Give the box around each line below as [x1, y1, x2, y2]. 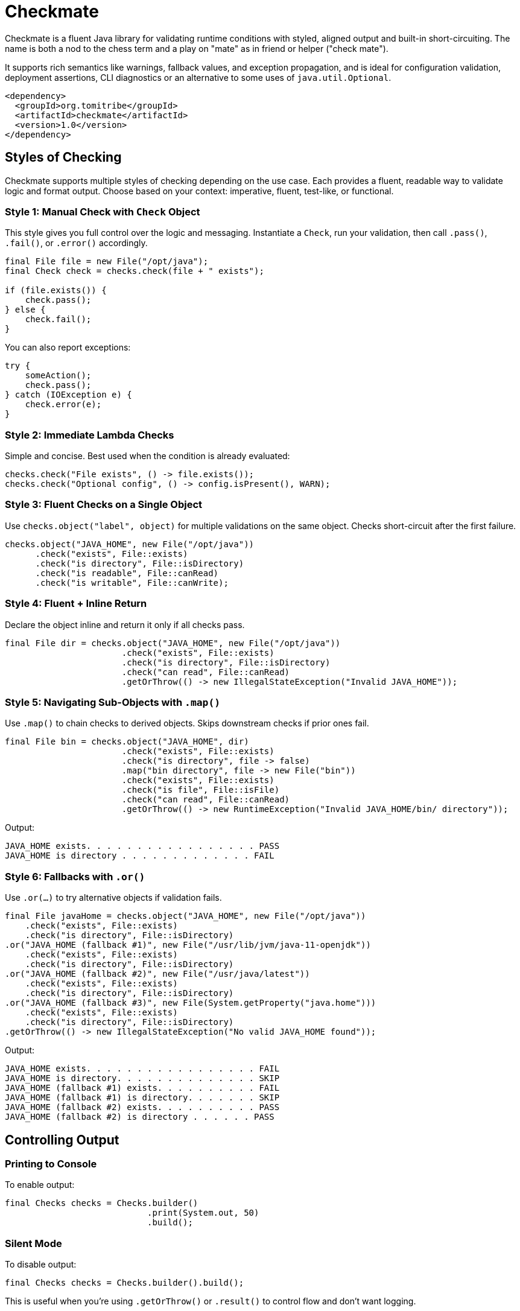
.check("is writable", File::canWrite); [35, 577, 229, 588]
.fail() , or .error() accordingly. [5, 238, 148, 249]
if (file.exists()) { [5, 285, 107, 296]
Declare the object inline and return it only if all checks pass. [5, 619, 245, 630]
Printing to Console [5, 1157, 97, 1170]
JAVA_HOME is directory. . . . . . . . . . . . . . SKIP [5, 1073, 280, 1084]
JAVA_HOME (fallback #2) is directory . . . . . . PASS [5, 1112, 274, 1122]
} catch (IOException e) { [5, 390, 132, 400]
